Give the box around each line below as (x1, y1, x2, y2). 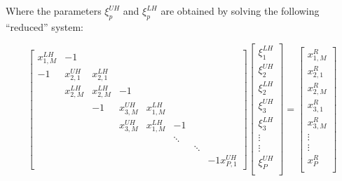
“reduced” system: (6, 19, 84, 34)
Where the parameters (6, 4, 102, 18)
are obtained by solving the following (160, 4, 320, 18)
